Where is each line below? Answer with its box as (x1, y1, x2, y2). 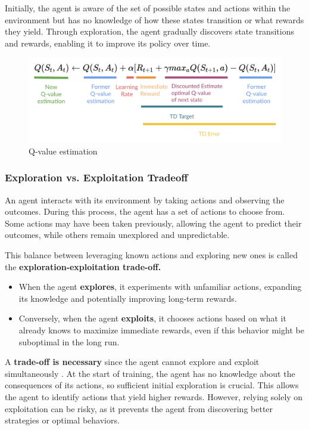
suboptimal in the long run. (18, 335, 120, 348)
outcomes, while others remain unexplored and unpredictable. (5, 228, 230, 241)
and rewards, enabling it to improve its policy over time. (5, 36, 211, 49)
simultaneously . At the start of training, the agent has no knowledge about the (5, 367, 295, 379)
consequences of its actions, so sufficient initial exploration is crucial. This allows (5, 379, 299, 391)
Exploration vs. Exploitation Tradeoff (5, 170, 188, 185)
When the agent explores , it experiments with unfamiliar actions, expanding (18, 280, 302, 293)
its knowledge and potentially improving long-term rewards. (18, 292, 237, 304)
